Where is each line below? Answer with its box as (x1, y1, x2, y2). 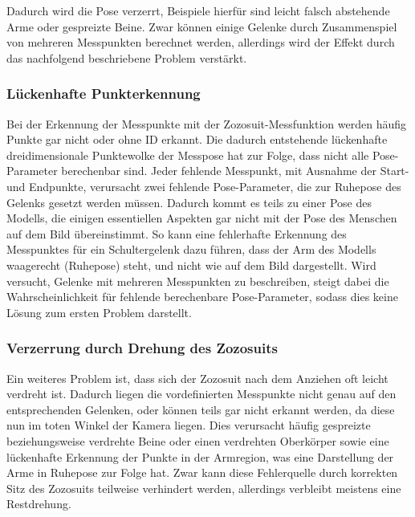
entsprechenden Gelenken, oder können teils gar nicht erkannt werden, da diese (6, 401, 395, 417)
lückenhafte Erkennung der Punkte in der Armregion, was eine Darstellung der (6, 448, 394, 465)
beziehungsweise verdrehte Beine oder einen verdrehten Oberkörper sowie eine (6, 432, 389, 449)
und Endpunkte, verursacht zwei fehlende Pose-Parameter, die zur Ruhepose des (6, 177, 401, 194)
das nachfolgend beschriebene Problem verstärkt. (6, 49, 247, 66)
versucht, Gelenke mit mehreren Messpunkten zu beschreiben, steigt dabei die (6, 272, 389, 289)
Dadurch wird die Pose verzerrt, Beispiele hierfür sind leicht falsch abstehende (6, 2, 390, 18)
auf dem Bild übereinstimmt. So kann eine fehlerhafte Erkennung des (6, 225, 347, 242)
